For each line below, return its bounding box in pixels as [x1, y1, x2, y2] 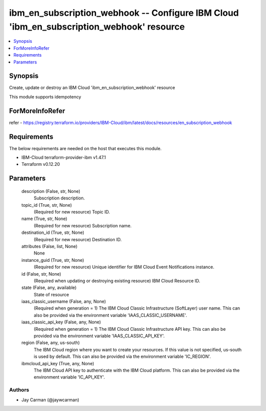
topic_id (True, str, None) [21, 202, 72, 208]
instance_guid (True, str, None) [21, 257, 84, 263]
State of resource [33, 291, 69, 297]
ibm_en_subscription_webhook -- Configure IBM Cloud [9, 7, 239, 18]
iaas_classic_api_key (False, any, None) [21, 319, 101, 325]
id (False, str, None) [21, 271, 62, 277]
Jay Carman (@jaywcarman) [21, 397, 80, 403]
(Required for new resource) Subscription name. [33, 222, 132, 228]
